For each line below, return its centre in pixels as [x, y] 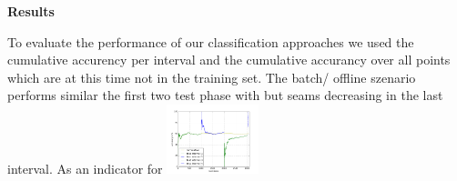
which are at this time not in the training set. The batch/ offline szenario [212, 77]
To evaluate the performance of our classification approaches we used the [211, 41]
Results [31, 11]
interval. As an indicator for [85, 168]
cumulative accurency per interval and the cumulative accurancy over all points [229, 60]
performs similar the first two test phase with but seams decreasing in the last [225, 95]
